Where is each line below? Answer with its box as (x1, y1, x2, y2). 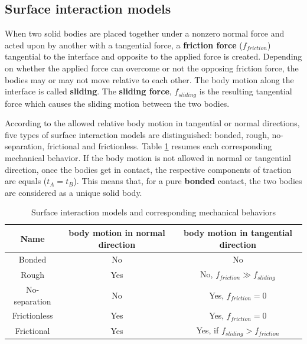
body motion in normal (68, 226, 165, 238)
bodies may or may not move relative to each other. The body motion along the (5, 73, 294, 86)
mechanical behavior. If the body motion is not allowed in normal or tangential (5, 152, 291, 163)
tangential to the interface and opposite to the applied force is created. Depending (5, 50, 302, 63)
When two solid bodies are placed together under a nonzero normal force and (5, 27, 285, 40)
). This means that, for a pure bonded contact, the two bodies (73, 175, 302, 187)
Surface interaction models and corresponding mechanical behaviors (31, 206, 276, 218)
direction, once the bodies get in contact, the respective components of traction (5, 163, 292, 175)
